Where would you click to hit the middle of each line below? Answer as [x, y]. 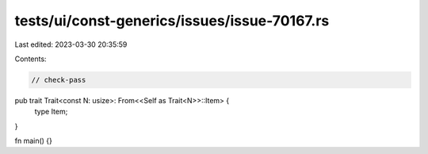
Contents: [31, 59]
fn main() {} [34, 141]
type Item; [51, 112]
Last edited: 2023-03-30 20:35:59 [71, 44]
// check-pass [59, 80]
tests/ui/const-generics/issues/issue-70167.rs [172, 21]
